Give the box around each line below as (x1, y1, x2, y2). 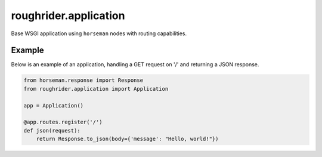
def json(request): (23, 127, 80, 134)
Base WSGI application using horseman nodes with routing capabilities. (11, 30, 187, 37)
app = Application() (23, 102, 83, 109)
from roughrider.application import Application (23, 85, 169, 92)
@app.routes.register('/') (23, 119, 103, 125)
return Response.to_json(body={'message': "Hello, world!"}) (36, 136, 219, 143)
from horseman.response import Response (23, 77, 143, 84)
